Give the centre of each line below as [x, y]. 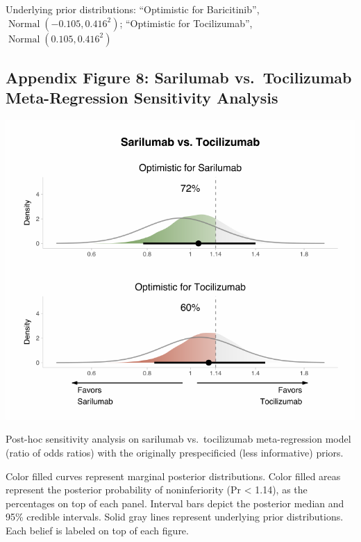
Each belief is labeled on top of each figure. [97, 530]
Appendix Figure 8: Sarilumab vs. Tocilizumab [179, 77]
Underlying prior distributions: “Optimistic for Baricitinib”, [133, 9]
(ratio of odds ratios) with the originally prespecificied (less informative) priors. [175, 452]
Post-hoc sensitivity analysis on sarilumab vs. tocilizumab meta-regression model [178, 439]
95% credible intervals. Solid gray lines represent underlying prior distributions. [175, 517]
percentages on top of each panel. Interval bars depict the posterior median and [175, 503]
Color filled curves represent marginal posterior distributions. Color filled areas [173, 476]
